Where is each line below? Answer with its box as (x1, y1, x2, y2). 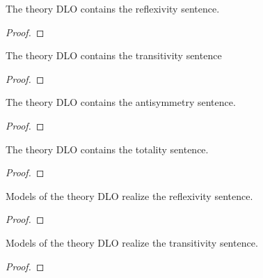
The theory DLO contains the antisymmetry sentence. (6, 95, 236, 109)
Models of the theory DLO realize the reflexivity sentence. (6, 188, 253, 203)
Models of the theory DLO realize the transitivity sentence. (6, 235, 258, 249)
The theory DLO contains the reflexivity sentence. (6, 1, 220, 15)
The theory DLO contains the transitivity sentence (6, 48, 222, 63)
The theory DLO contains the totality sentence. (6, 141, 209, 156)
